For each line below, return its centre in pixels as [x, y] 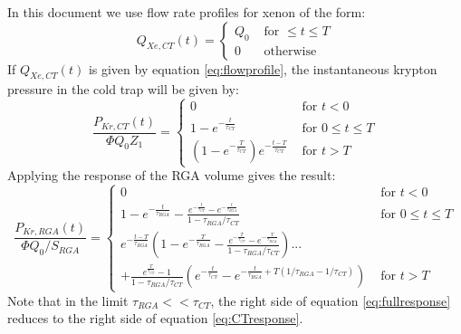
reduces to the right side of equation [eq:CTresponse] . [155, 318]
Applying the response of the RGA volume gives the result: [172, 175]
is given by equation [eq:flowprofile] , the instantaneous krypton [263, 68]
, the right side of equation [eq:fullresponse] [331, 300]
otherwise [290, 52]
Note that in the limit [68, 300]
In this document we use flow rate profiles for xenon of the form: [187, 12]
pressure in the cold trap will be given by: [123, 89]
